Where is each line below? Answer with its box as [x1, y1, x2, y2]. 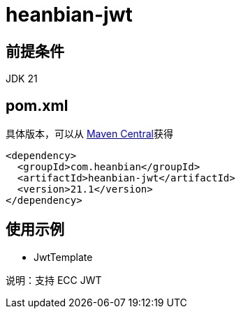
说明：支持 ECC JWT [6, 274, 102, 286]
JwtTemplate [34, 251, 93, 263]
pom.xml [6, 96, 68, 114]
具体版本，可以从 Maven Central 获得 [6, 128, 173, 140]
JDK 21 [6, 73, 38, 85]
